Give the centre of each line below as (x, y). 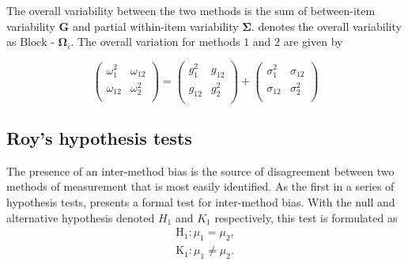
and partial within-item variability (155, 26)
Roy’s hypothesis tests (99, 138)
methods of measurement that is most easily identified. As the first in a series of (200, 186)
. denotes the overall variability (326, 26)
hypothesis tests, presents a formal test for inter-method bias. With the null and (201, 202)
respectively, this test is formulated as (306, 217)
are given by (313, 42)
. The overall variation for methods (155, 42)
